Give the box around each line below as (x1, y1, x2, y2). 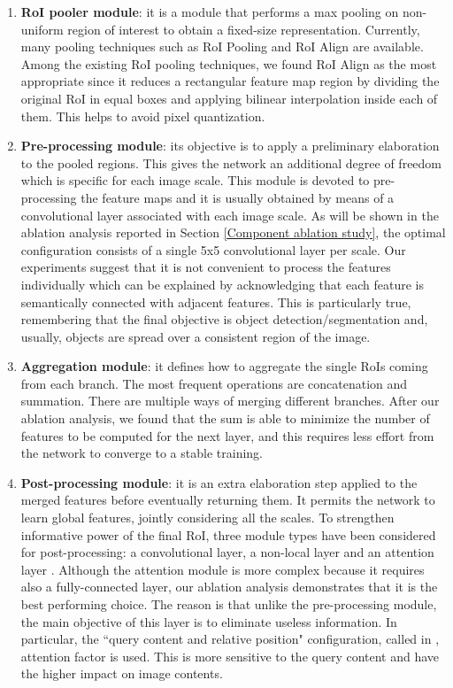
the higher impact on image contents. (20, 664, 223, 683)
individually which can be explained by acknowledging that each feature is (20, 274, 424, 293)
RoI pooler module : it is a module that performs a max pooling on (20, 3, 399, 20)
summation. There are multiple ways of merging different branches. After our (20, 391, 440, 410)
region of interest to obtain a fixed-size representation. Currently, (67, 19, 420, 38)
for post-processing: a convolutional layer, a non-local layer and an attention (20, 543, 434, 561)
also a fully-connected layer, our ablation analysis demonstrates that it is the (20, 577, 438, 596)
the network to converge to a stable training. (20, 444, 263, 462)
